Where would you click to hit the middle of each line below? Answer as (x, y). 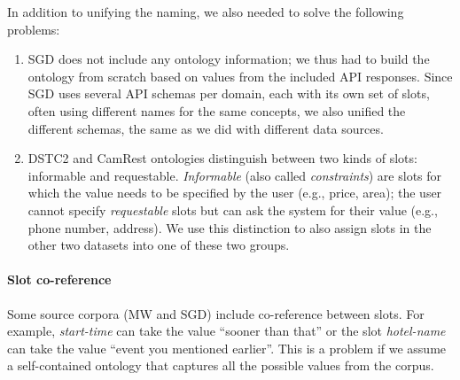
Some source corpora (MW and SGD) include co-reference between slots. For (216, 313)
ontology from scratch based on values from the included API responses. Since (240, 76)
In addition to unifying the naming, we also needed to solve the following (206, 12)
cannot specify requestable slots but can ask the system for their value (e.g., (233, 209)
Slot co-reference (59, 279)
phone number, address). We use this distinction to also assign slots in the (230, 227)
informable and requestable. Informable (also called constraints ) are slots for (235, 175)
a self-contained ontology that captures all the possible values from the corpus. (221, 365)
